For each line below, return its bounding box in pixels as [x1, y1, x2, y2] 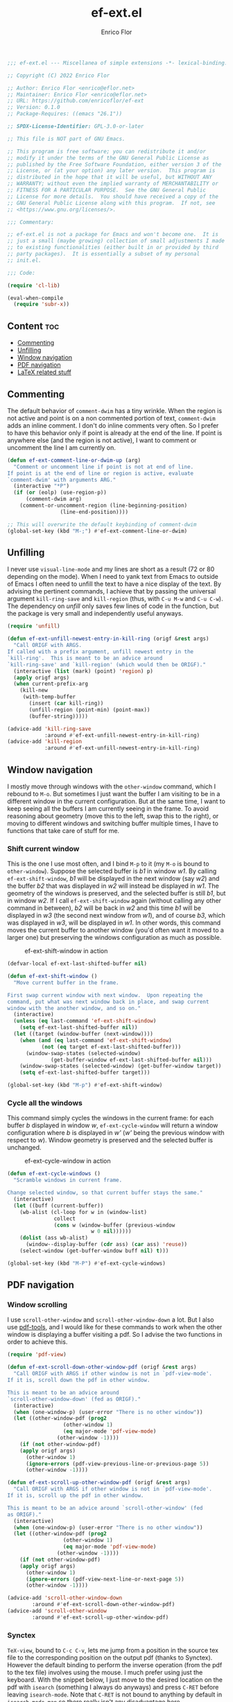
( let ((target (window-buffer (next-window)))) [13, 1031, 154, 1038]
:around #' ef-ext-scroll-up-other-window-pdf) [32, 1614, 169, 1621]
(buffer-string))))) [28, 713, 89, 720]
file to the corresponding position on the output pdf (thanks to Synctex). [7, 1653, 213, 1662]
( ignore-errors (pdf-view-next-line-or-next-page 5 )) [25, 1576, 185, 1583]
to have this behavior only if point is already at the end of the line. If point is [7, 428, 223, 437]
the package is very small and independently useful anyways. [7, 609, 184, 618]
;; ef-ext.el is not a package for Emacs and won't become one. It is [7, 231, 218, 238]
